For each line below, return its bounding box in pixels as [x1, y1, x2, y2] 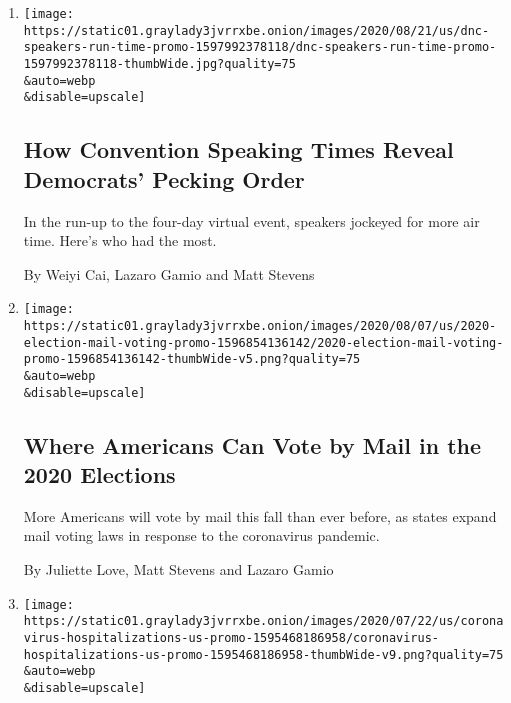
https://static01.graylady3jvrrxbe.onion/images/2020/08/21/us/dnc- [23, 23, 490, 38]
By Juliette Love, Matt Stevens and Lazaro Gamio [23, 559, 334, 580]
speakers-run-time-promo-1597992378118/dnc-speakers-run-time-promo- [23, 40, 497, 55]
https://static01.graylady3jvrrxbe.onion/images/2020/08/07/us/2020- [23, 318, 497, 333]
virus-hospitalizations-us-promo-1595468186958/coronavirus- [23, 630, 440, 645]
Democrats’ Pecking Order [23, 163, 305, 194]
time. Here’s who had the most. [23, 230, 217, 251]
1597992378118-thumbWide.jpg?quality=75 [23, 56, 296, 71]
